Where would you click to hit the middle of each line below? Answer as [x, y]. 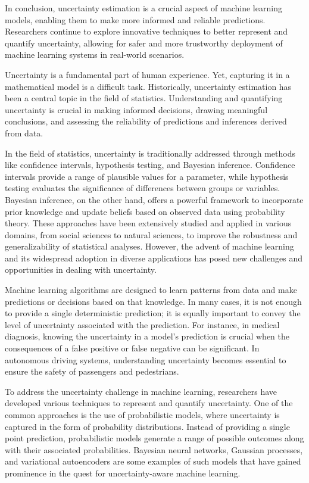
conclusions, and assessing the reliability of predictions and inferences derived [146, 121]
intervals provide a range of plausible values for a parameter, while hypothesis [147, 176]
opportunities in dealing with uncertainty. [81, 269]
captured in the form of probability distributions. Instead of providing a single [147, 426]
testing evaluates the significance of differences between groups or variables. [143, 188]
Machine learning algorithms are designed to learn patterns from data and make [151, 290]
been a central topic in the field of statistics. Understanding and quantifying [144, 98]
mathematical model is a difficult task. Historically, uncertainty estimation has [148, 86]
